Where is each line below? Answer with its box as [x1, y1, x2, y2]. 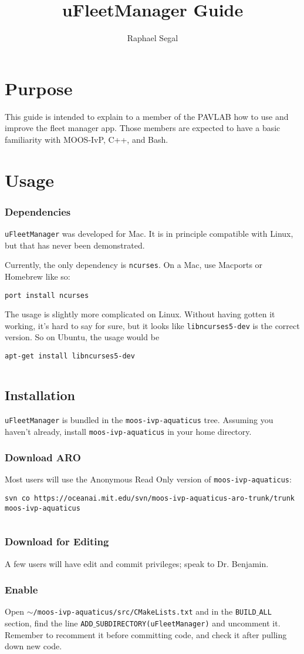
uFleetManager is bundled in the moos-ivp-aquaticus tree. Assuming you [5, 413, 273, 425]
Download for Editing [5, 534, 109, 549]
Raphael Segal [127, 32, 178, 44]
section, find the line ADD [5, 617, 93, 629]
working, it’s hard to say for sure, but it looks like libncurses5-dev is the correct [5, 319, 300, 331]
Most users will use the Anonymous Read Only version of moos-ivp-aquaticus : [5, 473, 292, 485]
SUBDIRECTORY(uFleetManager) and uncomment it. [96, 617, 281, 629]
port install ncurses [5, 291, 89, 300]
